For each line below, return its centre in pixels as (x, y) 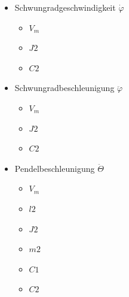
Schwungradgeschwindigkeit (65, 7)
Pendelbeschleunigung (55, 168)
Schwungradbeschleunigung (64, 88)
